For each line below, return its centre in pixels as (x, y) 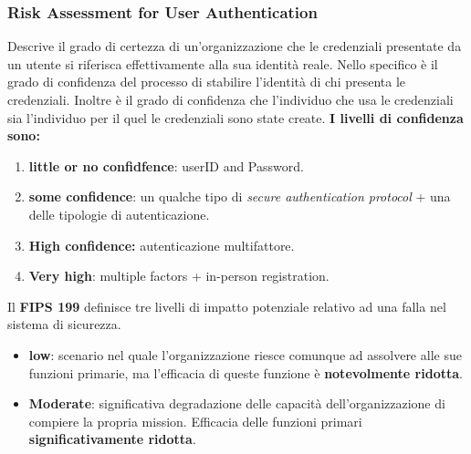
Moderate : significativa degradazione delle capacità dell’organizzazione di (237, 403)
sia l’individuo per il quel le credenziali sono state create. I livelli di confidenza (235, 117)
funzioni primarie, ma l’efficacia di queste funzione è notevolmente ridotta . (246, 372)
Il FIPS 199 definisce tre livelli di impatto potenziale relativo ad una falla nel (227, 306)
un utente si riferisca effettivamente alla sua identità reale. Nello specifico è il (223, 63)
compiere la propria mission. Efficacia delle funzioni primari (195, 421)
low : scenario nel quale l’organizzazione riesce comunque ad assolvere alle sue (245, 354)
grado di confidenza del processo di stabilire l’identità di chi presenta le (207, 82)
